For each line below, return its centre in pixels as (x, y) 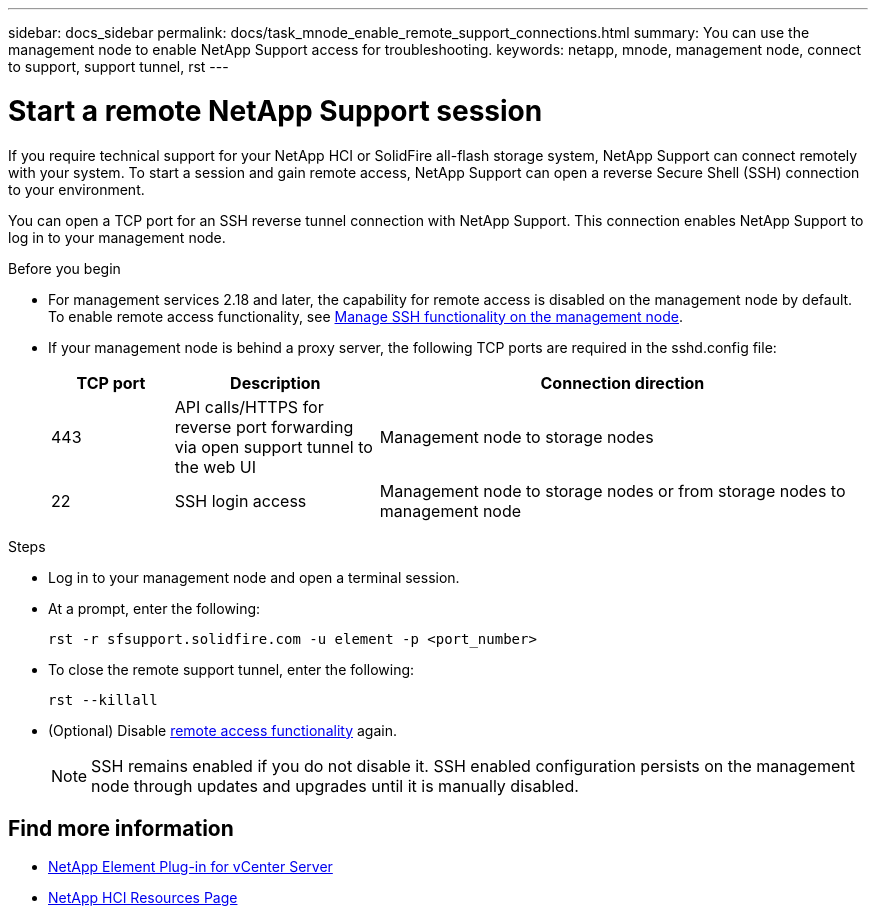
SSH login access (240, 500)
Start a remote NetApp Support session (275, 110)
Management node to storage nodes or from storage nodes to (612, 490)
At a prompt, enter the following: (154, 608)
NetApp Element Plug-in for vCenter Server (190, 867)
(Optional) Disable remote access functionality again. (222, 730)
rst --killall (103, 699)
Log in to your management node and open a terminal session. (254, 577)
